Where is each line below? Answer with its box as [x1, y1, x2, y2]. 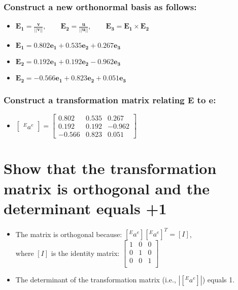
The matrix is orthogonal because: [15, 228, 122, 239]
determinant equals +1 [4, 197, 167, 218]
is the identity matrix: [51, 247, 120, 258]
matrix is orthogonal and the [4, 178, 210, 198]
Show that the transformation [4, 158, 217, 179]
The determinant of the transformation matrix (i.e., [15, 274, 176, 285]
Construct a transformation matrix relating [4, 93, 185, 106]
